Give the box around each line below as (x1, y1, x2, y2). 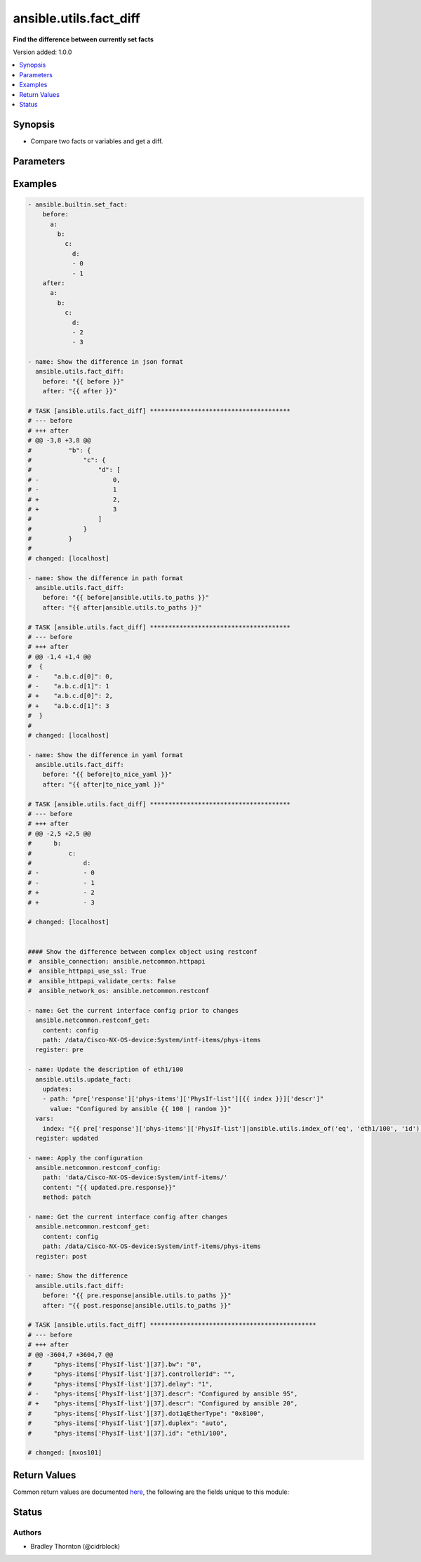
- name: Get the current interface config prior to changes (27, 1006, 239, 1014)
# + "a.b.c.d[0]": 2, (27, 692, 114, 700)
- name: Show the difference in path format (27, 574, 184, 582)
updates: (42, 1085, 73, 1093)
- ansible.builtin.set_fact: (27, 200, 128, 209)
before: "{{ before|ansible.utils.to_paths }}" (42, 593, 210, 602)
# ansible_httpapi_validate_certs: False (27, 977, 176, 985)
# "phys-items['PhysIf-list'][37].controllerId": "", (27, 1370, 235, 1378)
